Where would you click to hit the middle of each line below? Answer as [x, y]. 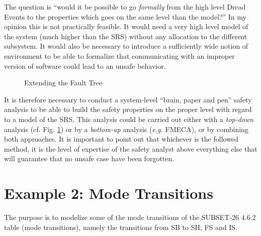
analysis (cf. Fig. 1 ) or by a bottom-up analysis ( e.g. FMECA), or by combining [126, 129]
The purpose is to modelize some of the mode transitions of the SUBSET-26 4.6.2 [130, 217]
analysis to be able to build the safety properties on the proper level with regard [128, 109]
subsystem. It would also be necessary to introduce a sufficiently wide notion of [126, 46]
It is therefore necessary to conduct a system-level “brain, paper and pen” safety [128, 99]
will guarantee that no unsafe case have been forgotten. [89, 158]
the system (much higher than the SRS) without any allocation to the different [126, 36]
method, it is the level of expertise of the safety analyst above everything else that [131, 148]
